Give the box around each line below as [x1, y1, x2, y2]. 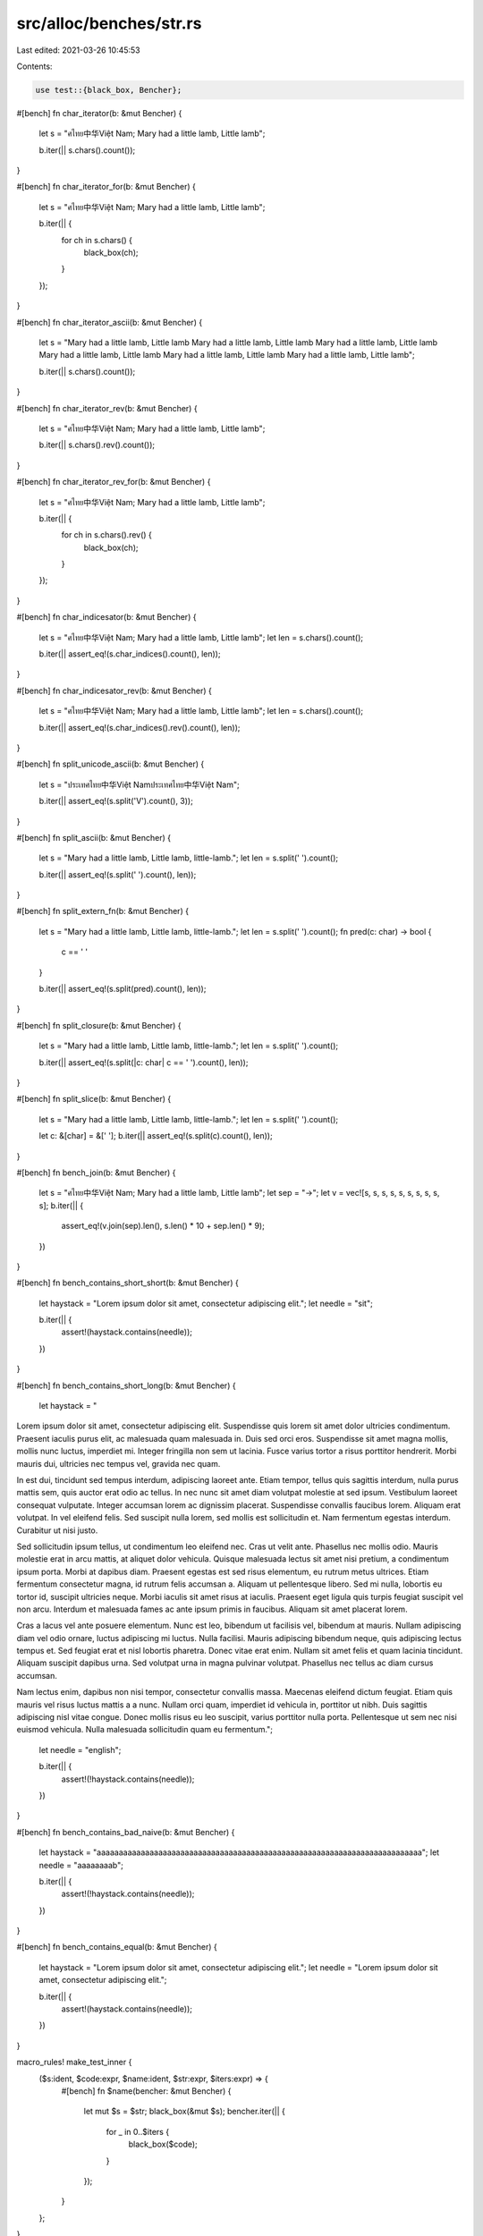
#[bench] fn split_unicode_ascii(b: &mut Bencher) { [16, 758, 205, 769]
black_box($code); [128, 2139, 199, 2150]
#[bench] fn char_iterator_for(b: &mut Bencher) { [16, 182, 197, 192]
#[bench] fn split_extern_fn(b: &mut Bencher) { [16, 906, 190, 917]
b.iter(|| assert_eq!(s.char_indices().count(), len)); [38, 648, 221, 659]
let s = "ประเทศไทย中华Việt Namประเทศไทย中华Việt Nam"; [38, 779, 241, 790]
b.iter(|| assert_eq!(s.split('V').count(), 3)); [38, 796, 194, 807]
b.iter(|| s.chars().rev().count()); [38, 439, 156, 451]
